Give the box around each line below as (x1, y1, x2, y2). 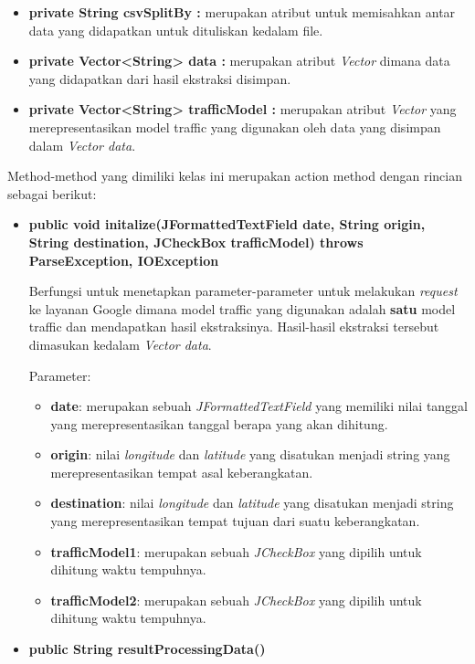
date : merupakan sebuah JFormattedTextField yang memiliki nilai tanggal (50, 396, 469, 416)
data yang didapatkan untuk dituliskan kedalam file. (28, 20, 323, 39)
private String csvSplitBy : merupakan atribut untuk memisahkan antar (28, 3, 456, 21)
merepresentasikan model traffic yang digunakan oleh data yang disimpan (28, 117, 441, 136)
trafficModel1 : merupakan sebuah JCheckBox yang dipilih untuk (50, 542, 422, 561)
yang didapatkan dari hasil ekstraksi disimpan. (28, 69, 291, 88)
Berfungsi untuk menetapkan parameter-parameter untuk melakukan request (28, 281, 458, 300)
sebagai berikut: (7, 184, 97, 203)
